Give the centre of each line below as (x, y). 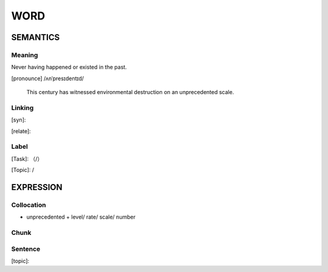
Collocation (29, 205)
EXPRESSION (37, 187)
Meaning (25, 55)
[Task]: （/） (27, 158)
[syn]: (19, 120)
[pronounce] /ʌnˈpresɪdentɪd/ (48, 78)
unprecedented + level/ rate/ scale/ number (81, 217)
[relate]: (21, 131)
